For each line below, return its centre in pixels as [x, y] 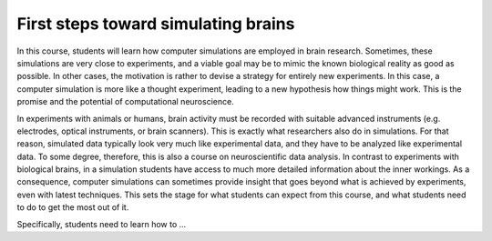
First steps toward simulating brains [156, 24]
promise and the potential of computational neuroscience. [125, 102]
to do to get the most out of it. [73, 207]
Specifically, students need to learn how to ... [102, 224]
